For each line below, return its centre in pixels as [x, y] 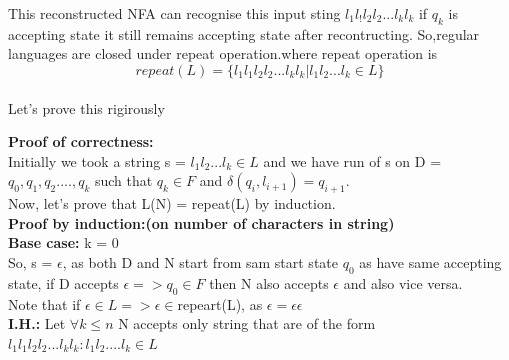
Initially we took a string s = [97, 160]
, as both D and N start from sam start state [200, 261]
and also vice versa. [403, 282]
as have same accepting [430, 261]
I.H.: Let [37, 323]
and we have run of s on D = [352, 160]
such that [123, 180]
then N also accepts [269, 282]
